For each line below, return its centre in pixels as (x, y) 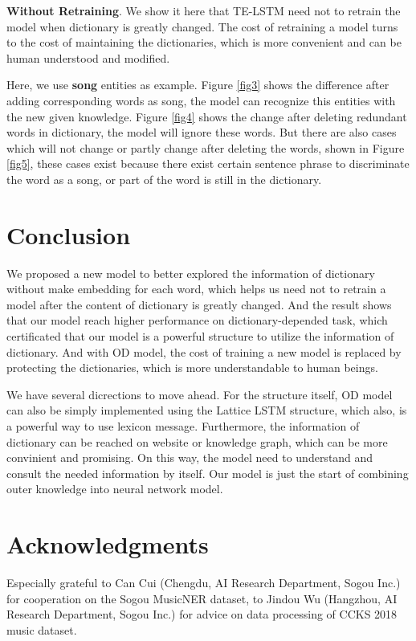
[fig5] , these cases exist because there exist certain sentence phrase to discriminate (208, 163)
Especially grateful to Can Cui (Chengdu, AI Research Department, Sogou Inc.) (204, 583)
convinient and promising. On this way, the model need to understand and (190, 457)
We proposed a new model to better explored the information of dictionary (191, 273)
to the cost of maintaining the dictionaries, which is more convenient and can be (204, 42)
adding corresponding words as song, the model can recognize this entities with (201, 100)
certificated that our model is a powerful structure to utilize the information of (200, 336)
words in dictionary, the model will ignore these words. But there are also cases (202, 132)
